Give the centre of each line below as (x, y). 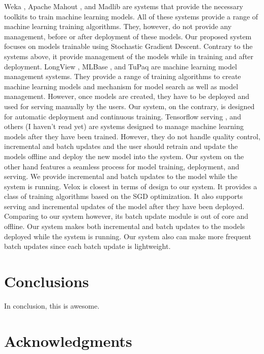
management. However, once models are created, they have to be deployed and (127, 96)
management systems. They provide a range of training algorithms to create (123, 76)
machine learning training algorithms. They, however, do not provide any (118, 26)
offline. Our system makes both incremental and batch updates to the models (125, 226)
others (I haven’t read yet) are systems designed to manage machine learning (124, 126)
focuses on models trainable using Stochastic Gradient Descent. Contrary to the (128, 46)
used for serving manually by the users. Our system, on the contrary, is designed (129, 106)
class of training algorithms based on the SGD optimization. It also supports (124, 196)
